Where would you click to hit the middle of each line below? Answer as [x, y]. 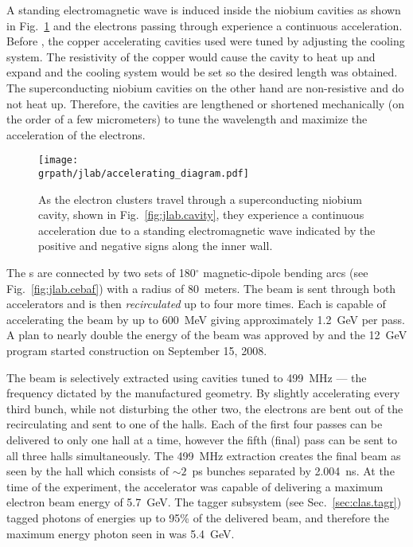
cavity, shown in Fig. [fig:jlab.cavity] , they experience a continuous [201, 215]
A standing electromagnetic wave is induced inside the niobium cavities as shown [204, 10]
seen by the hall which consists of [88, 471]
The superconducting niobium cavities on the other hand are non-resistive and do [205, 87]
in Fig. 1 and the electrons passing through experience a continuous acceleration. [205, 25]
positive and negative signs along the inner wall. [156, 246]
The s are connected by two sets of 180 [101, 273]
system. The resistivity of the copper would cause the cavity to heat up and [191, 56]
